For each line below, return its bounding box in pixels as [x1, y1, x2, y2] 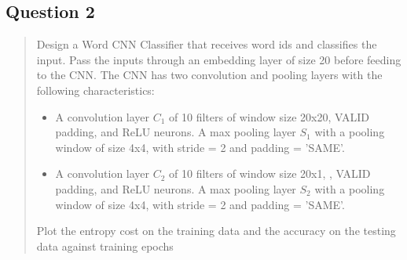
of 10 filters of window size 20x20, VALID [169, 108, 369, 125]
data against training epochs [36, 237, 174, 254]
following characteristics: [36, 81, 155, 98]
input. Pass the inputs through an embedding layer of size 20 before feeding [36, 51, 401, 67]
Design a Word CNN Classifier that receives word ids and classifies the [36, 36, 377, 52]
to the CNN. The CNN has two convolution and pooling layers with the [36, 67, 383, 83]
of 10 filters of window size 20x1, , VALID [169, 165, 371, 182]
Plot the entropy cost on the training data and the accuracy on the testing [36, 222, 396, 239]
